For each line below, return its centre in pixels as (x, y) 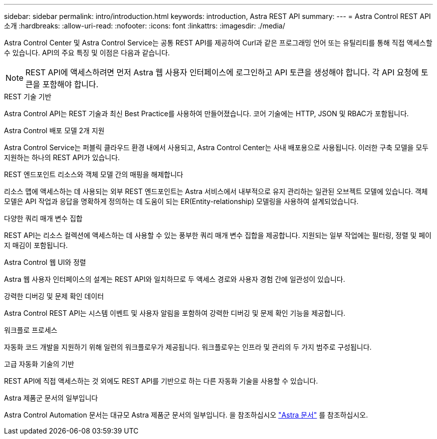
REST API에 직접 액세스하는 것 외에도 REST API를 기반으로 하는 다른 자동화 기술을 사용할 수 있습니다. (161, 381)
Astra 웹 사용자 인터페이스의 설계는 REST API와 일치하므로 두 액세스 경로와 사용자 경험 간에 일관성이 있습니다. (175, 279)
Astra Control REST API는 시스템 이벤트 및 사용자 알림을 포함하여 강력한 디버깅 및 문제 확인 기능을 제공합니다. (175, 313)
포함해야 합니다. (71, 84)
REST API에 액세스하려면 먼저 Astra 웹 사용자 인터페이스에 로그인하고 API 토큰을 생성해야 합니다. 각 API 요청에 (222, 72)
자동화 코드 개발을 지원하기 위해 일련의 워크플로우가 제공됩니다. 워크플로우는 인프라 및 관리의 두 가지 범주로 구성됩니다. (188, 347)
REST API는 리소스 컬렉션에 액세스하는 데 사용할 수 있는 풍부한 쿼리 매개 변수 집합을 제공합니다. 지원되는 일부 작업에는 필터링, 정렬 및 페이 (218, 235)
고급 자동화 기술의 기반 (39, 364)
